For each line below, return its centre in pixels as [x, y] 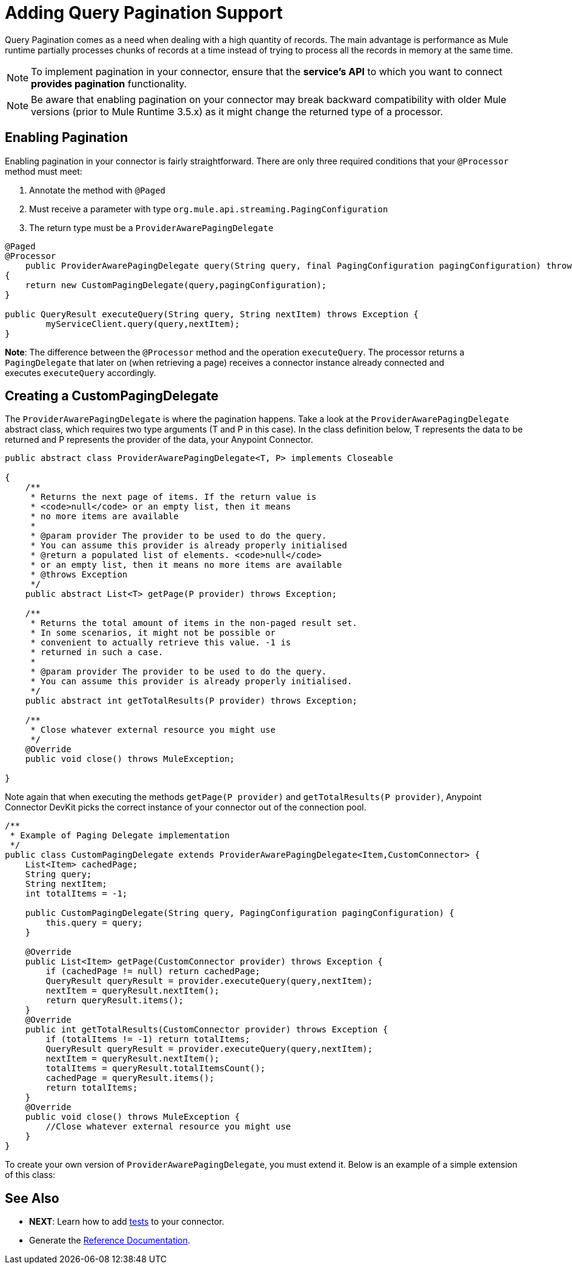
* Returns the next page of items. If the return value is [174, 497]
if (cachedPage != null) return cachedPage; [153, 971]
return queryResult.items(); [115, 1001]
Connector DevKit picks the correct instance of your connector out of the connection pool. [186, 807]
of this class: [30, 1175]
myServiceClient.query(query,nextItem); [143, 324]
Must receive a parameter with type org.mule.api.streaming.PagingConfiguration [209, 209]
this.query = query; [94, 923]
